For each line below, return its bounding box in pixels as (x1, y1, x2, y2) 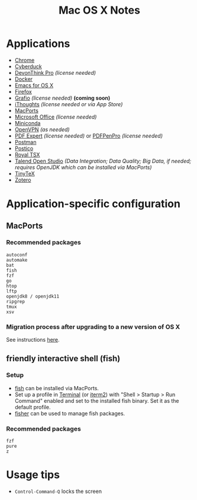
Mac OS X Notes (58, 4, 141, 17)
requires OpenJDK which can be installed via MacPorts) (14, 164, 152, 171)
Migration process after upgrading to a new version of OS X (6, 323, 180, 331)
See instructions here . (6, 336, 60, 343)
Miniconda (14, 119, 41, 126)
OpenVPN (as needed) (14, 126, 70, 133)
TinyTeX (14, 170, 35, 177)
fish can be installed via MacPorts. (14, 384, 99, 391)
